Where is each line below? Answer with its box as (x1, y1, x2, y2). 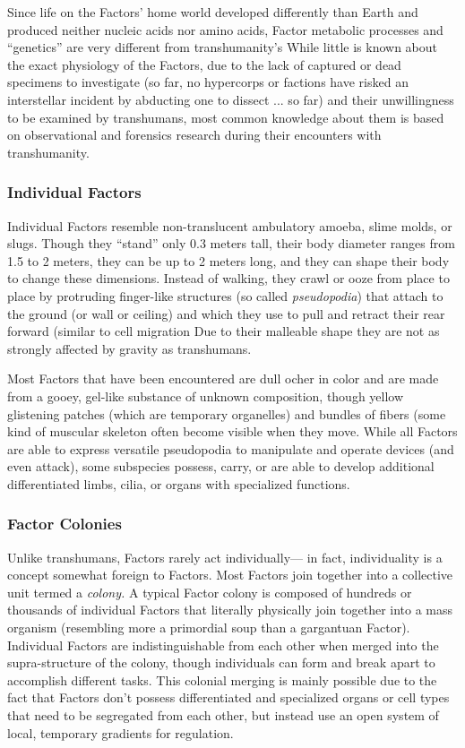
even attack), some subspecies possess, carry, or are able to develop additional (7, 457, 435, 476)
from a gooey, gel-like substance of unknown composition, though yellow (7, 386, 404, 405)
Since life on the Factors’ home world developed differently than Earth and (7, 3, 418, 21)
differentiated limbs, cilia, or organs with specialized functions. (7, 474, 350, 493)
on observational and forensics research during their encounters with (7, 125, 382, 144)
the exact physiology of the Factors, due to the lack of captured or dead (7, 55, 401, 73)
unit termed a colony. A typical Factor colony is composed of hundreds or (7, 582, 412, 601)
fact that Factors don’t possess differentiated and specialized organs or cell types (7, 688, 450, 707)
